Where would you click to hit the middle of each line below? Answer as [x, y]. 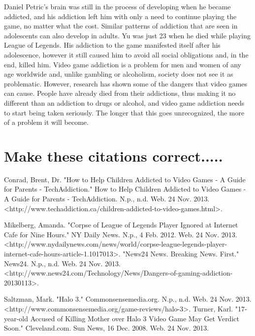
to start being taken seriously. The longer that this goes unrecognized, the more [124, 112]
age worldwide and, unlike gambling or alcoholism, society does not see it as [119, 74]
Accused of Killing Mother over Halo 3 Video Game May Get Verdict [135, 318]
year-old [16, 318]
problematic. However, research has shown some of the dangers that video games [126, 83]
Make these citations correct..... [113, 155]
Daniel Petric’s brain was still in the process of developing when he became [117, 6]
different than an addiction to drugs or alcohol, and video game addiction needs [124, 102]
